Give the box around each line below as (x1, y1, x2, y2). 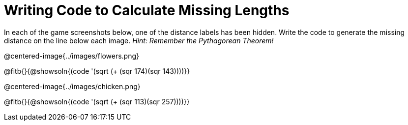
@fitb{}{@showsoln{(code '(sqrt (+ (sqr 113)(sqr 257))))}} (4, 97, 190, 106)
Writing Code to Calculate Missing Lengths (4, 2, 290, 19)
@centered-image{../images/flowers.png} (4, 51, 139, 60)
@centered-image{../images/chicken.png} (4, 82, 141, 91)
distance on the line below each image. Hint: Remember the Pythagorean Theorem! (4, 36, 274, 45)
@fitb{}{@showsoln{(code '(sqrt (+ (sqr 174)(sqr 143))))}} (4, 66, 190, 75)
